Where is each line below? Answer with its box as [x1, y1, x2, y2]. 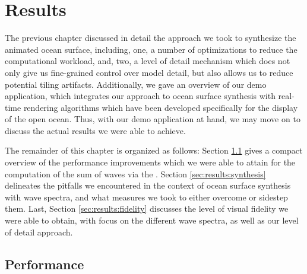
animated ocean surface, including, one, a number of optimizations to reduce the [5, 43, 297, 55]
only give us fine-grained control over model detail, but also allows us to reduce [5, 66, 293, 78]
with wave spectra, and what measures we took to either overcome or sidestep [5, 190, 288, 203]
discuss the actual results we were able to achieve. [5, 124, 186, 136]
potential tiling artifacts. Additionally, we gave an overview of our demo [5, 78, 267, 90]
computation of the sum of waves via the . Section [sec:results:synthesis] [5, 167, 266, 180]
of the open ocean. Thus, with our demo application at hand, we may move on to [5, 113, 300, 125]
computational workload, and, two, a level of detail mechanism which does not [5, 55, 290, 67]
